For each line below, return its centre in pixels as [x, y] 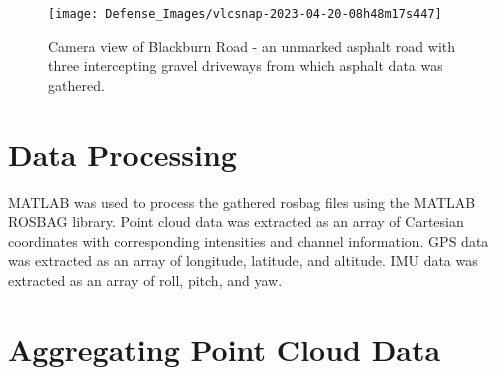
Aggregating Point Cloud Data [224, 348]
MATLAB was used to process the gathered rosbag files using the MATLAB [242, 201]
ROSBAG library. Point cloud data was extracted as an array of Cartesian [236, 221]
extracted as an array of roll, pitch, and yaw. [145, 279]
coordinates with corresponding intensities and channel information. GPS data [248, 240]
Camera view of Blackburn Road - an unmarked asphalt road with [252, 45]
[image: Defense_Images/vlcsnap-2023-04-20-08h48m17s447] [245, 14]
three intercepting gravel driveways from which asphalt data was [245, 65]
